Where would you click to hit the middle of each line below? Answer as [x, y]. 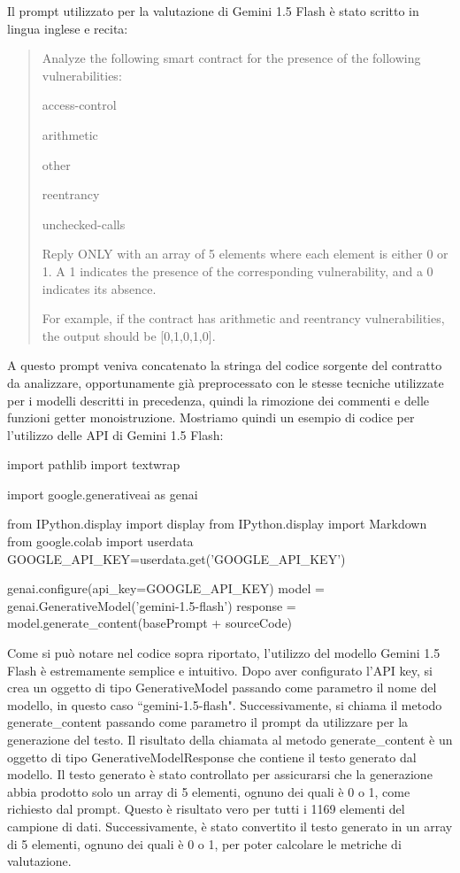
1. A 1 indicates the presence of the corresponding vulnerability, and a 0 [238, 270]
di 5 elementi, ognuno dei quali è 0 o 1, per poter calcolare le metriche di [204, 843]
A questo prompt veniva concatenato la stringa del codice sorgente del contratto [225, 365]
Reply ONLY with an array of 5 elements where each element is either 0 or [245, 254]
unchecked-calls [84, 224]
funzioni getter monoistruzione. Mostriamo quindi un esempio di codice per [211, 417]
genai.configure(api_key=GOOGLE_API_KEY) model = [166, 588]
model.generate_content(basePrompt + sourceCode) [150, 623]
